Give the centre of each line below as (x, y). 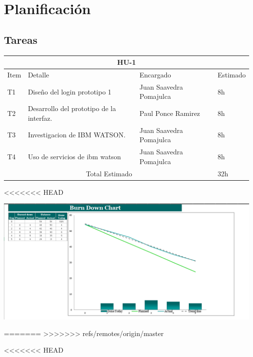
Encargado (155, 74)
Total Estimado (109, 173)
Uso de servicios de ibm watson (74, 156)
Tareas (21, 39)
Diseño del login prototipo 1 (70, 91)
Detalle (38, 74)
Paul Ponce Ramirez (170, 113)
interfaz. (40, 118)
